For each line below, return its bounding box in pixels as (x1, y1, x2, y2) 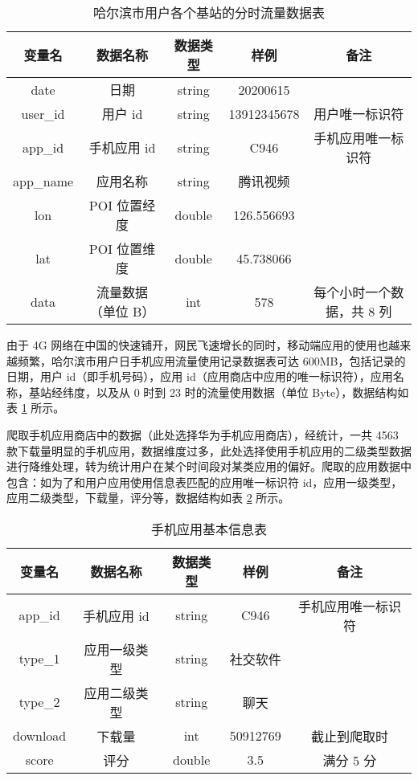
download (13, 726, 67, 745)
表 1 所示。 (6, 399, 65, 416)
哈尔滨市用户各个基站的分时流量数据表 (92, 3, 325, 22)
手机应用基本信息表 (150, 519, 267, 538)
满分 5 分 (322, 750, 377, 770)
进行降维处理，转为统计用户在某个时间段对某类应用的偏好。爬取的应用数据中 (6, 458, 412, 475)
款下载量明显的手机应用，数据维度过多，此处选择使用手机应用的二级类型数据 (6, 442, 412, 459)
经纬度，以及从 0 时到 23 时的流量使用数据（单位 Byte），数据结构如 (51, 383, 409, 400)
